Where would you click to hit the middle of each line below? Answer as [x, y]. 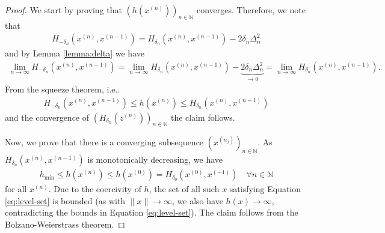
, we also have [198, 200]
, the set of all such [184, 189]
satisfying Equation [265, 189]
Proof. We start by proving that [63, 10]
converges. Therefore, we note [251, 10]
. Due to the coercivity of [95, 189]
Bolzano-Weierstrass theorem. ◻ [65, 224]
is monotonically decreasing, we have [155, 159]
